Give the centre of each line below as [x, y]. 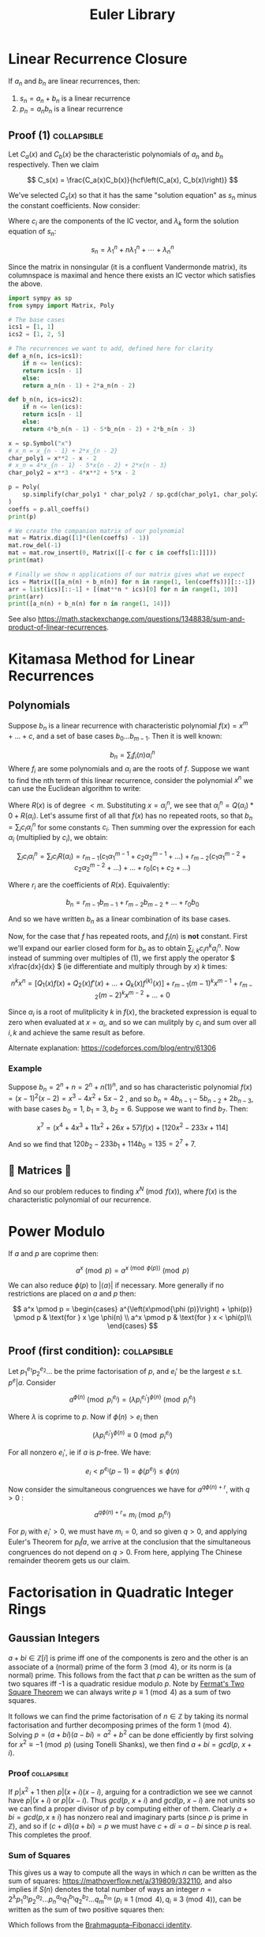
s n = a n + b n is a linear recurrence [75, 99]
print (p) [22, 516]
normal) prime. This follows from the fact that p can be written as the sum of [132, 1675]
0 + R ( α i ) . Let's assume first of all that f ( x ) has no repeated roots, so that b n [131, 816]
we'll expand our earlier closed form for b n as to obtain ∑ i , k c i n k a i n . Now [124, 948]
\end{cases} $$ [132, 1326]
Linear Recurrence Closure [98, 59]
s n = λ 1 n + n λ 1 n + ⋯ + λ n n [132, 250]
